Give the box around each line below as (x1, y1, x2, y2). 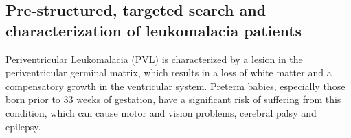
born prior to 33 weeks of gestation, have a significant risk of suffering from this (5, 92, 341, 106)
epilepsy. (5, 119, 41, 133)
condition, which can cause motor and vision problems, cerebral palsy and (5, 105, 317, 119)
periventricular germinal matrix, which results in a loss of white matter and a (5, 65, 332, 80)
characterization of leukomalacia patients (5, 19, 302, 41)
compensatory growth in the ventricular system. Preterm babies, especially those (5, 78, 346, 93)
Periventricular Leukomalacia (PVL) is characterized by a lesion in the (5, 51, 303, 66)
